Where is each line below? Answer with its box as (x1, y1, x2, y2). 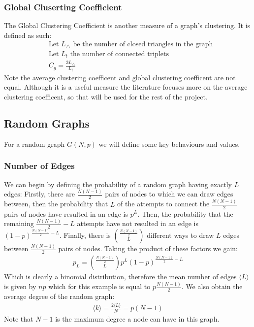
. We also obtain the (181, 281, 243, 292)
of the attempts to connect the (117, 198, 210, 209)
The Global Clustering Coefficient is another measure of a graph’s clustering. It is (4, 20, 251, 31)
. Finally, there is (59, 230, 111, 240)
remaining (4, 218, 34, 229)
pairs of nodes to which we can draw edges (105, 189, 233, 199)
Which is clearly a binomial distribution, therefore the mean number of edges (4, 271, 237, 282)
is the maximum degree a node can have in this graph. (55, 313, 220, 324)
